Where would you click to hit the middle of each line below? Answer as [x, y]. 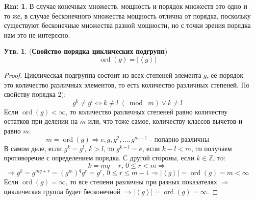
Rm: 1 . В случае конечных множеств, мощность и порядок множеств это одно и [126, 6]
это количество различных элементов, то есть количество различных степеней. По [127, 84]
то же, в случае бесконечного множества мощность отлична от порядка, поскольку [127, 15]
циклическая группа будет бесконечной [62, 191]
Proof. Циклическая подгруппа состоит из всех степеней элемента [103, 75]
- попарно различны [179, 140]
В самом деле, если [33, 148]
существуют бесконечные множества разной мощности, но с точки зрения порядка [127, 25]
